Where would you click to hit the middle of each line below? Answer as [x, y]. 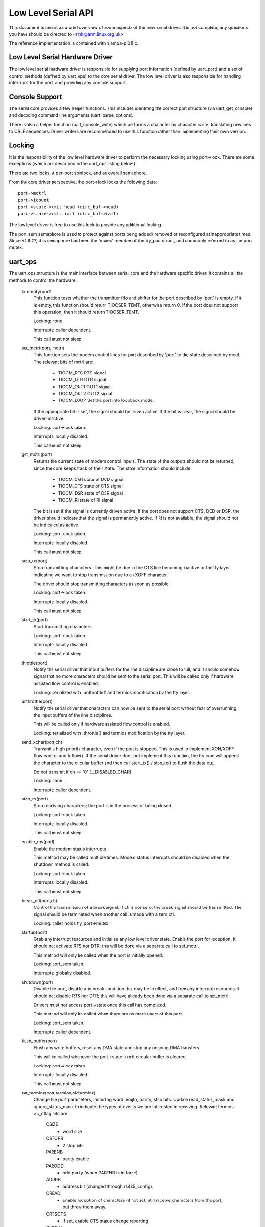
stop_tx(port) [34, 561]
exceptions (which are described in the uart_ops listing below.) [72, 164]
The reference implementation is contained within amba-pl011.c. [74, 43]
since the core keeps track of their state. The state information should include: [113, 468]
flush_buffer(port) [39, 1041]
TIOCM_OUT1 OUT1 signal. [85, 387]
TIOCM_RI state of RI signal [86, 500]
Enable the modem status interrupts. [70, 849]
